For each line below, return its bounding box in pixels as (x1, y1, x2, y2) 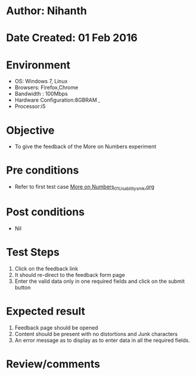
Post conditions (6, 206, 85, 219)
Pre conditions (6, 164, 79, 177)
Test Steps (6, 246, 60, 259)
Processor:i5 (14, 103, 46, 110)
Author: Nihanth (6, 4, 87, 18)
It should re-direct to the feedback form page (14, 271, 125, 278)
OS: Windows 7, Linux (14, 78, 68, 85)
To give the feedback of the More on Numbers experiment (14, 143, 156, 150)
